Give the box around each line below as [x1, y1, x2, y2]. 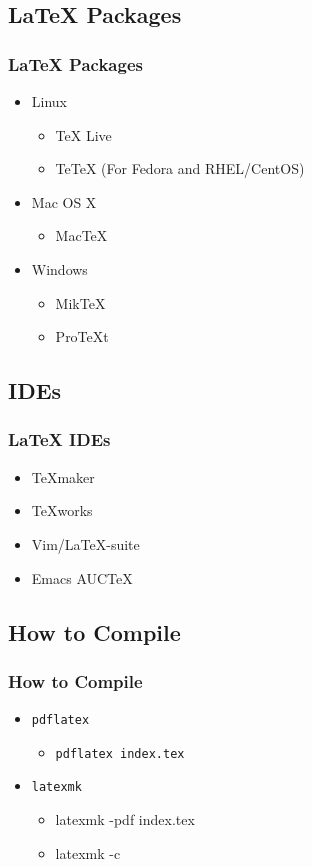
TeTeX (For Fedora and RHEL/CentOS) [55, 158, 305, 179]
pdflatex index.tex [55, 746, 185, 761]
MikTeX [55, 292, 106, 313]
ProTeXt [55, 326, 109, 347]
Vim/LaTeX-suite [31, 533, 140, 554]
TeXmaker [31, 466, 95, 487]
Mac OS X [31, 191, 97, 212]
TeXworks [31, 500, 93, 521]
